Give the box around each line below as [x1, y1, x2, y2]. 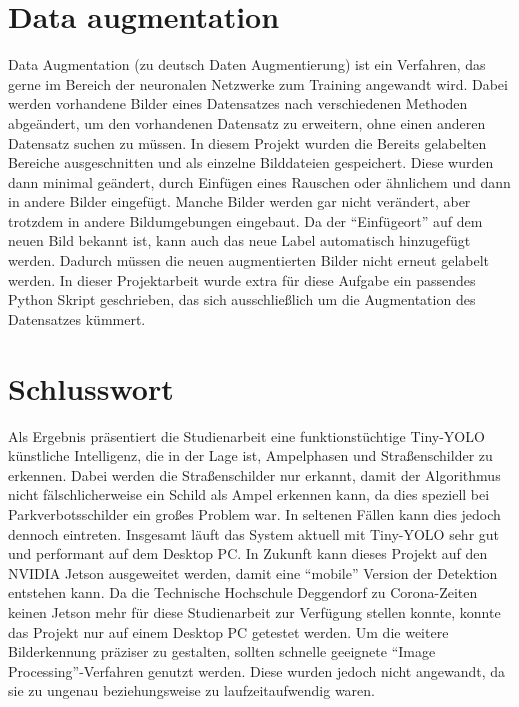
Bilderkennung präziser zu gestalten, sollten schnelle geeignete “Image [8, 641, 436, 662]
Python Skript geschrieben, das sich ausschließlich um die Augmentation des [8, 289, 476, 310]
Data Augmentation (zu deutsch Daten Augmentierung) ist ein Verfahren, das [8, 54, 486, 75]
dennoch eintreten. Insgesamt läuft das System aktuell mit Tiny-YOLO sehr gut [8, 523, 500, 544]
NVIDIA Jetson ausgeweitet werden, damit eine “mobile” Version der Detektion [8, 562, 498, 583]
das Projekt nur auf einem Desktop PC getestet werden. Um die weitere [8, 621, 449, 642]
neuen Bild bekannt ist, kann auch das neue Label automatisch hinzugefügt [8, 230, 471, 251]
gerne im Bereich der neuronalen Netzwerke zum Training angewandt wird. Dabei [8, 73, 508, 94]
